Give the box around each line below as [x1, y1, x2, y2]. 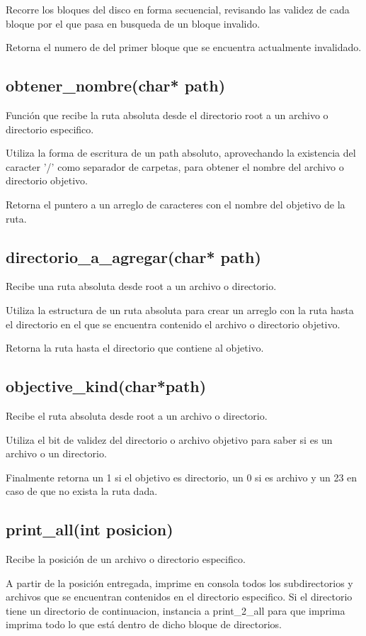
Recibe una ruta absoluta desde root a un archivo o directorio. [6, 279, 277, 294]
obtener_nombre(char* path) [6, 74, 226, 96]
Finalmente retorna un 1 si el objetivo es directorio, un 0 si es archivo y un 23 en [6, 469, 358, 484]
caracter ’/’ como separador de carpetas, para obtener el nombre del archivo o [6, 159, 344, 174]
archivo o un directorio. [6, 446, 107, 461]
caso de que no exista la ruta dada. [6, 484, 158, 498]
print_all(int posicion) [6, 518, 173, 540]
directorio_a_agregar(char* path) [6, 245, 261, 267]
